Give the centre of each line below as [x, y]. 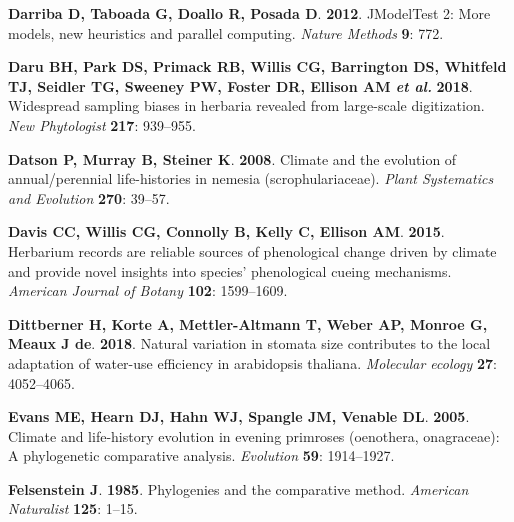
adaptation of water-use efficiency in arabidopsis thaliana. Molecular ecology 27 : [252, 362]
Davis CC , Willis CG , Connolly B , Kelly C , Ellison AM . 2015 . [226, 231]
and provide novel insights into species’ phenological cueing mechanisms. [230, 270]
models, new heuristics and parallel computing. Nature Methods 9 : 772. [226, 32]
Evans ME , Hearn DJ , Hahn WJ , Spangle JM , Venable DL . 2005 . [239, 416]
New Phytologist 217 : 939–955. [102, 124]
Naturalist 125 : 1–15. [73, 508]
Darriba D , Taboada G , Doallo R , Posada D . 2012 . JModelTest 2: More [249, 13]
